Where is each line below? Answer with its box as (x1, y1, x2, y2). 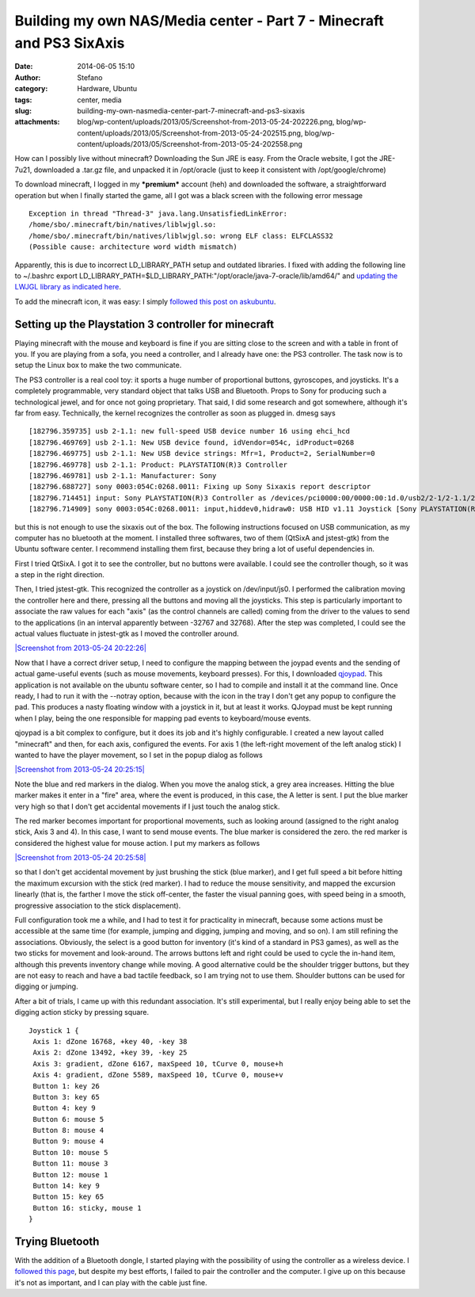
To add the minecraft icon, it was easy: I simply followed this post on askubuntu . (14, 297, 276, 306)
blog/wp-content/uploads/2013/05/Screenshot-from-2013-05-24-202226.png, (77, 117, 335, 127)
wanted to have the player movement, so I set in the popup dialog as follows (14, 750, 263, 759)
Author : (14, 72, 41, 82)
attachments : (14, 117, 60, 127)
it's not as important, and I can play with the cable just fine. (14, 1277, 207, 1287)
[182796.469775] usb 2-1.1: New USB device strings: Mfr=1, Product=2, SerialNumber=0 (28, 449, 375, 458)
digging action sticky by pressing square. (14, 1008, 150, 1017)
